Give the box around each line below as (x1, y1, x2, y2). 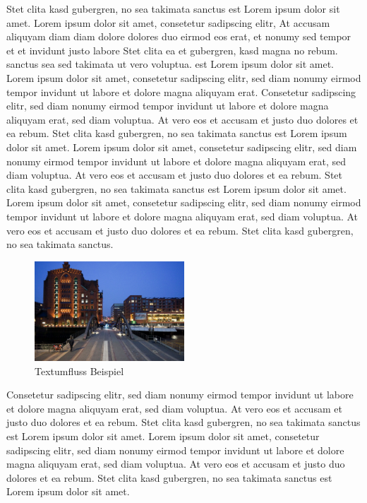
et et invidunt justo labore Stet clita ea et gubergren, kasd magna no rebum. (6, 42, 338, 57)
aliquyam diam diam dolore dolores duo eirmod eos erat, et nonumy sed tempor (6, 29, 351, 44)
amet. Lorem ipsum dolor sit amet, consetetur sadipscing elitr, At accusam (6, 15, 330, 30)
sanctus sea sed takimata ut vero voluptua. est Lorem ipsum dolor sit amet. (6, 57, 334, 71)
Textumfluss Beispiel (35, 363, 124, 378)
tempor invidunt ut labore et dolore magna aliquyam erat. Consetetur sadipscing (6, 84, 356, 99)
